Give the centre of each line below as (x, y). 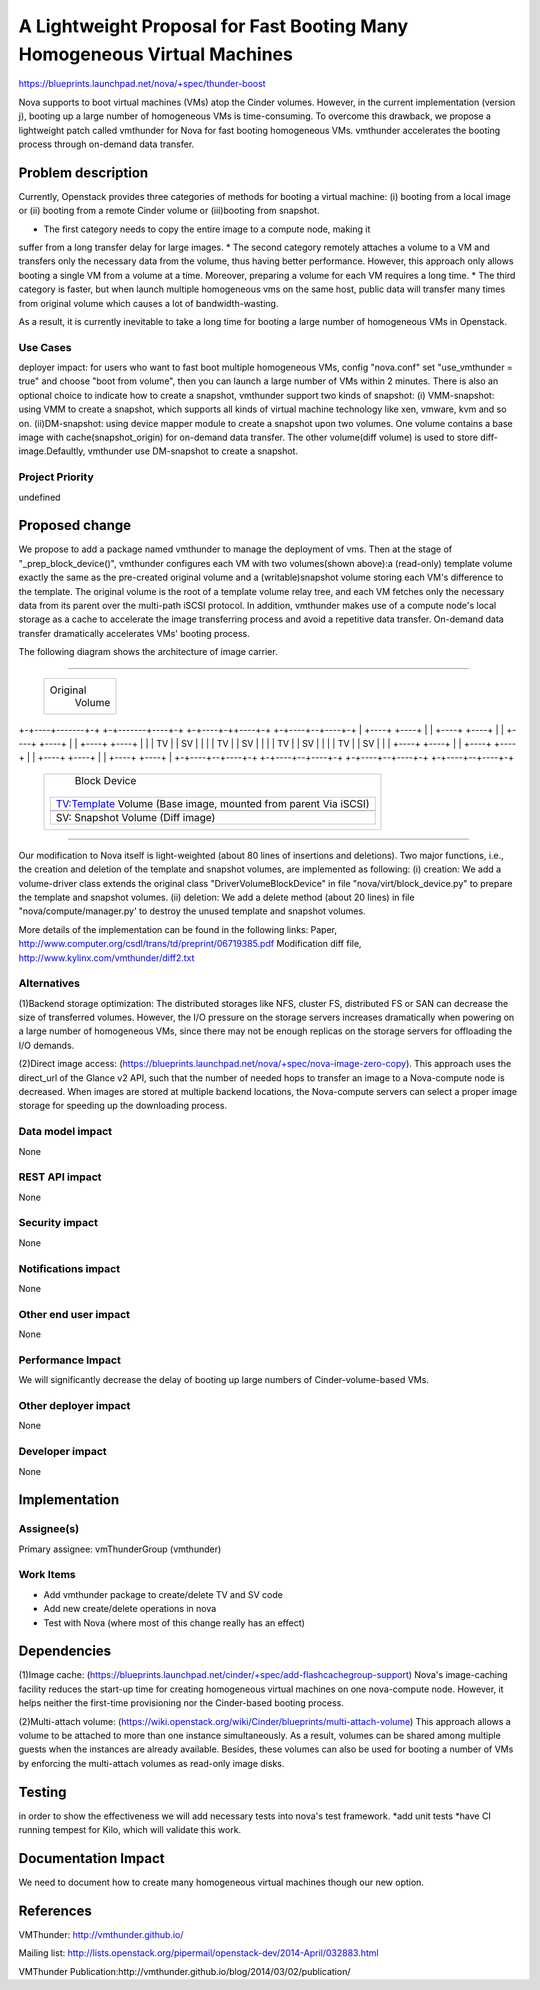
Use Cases (45, 347)
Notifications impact (69, 1268)
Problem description (83, 172)
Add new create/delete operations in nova (130, 1609)
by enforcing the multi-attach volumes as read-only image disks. (151, 1763)
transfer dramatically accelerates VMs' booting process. (134, 633)
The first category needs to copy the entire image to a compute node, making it (207, 229)
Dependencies (65, 1651)
